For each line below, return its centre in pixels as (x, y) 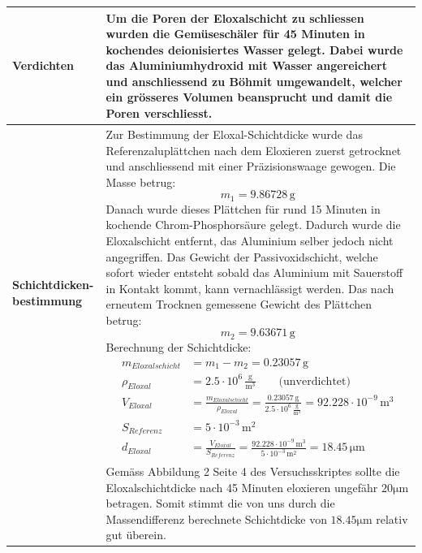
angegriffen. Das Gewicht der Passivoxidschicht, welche (242, 256)
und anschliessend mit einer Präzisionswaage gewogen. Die (251, 166)
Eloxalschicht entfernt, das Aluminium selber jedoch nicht (250, 240)
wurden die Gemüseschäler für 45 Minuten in (235, 34)
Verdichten (43, 65)
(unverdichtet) (314, 381)
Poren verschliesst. (159, 113)
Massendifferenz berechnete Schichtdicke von (216, 518)
